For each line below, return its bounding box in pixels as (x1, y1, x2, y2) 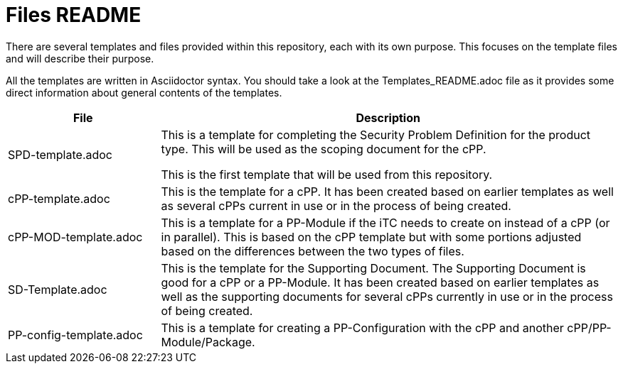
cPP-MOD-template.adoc (8, 229, 143, 244)
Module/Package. (161, 334, 255, 349)
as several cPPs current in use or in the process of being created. (161, 198, 511, 213)
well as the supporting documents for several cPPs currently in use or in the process (161, 289, 613, 304)
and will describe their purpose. (6, 52, 154, 65)
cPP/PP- (567, 320, 612, 335)
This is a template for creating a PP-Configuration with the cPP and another (161, 320, 564, 335)
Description (356, 110, 420, 125)
